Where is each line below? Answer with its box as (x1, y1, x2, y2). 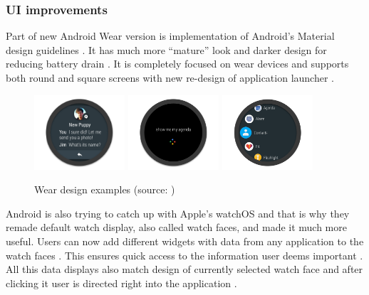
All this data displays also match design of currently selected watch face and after (6, 262, 363, 277)
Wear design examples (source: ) (34, 182, 175, 197)
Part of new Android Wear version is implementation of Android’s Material (6, 28, 335, 43)
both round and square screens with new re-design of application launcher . (6, 70, 334, 85)
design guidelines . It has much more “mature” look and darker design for (6, 42, 327, 57)
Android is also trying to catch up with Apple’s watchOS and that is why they (6, 205, 350, 220)
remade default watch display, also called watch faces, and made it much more (6, 220, 347, 235)
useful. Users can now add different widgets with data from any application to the (6, 233, 364, 248)
